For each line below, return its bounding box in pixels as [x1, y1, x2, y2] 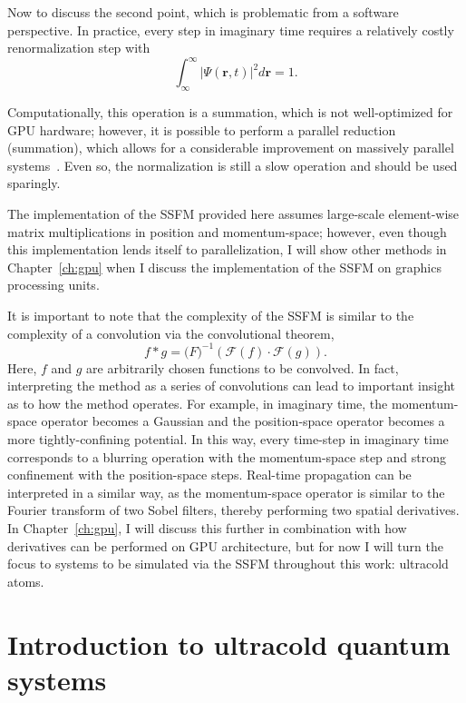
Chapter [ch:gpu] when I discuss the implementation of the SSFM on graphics [7, 257, 442, 276]
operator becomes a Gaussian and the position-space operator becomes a [41, 411, 445, 431]
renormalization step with [7, 38, 150, 57]
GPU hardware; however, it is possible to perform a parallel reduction [7, 120, 396, 139]
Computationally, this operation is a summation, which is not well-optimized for [7, 103, 453, 122]
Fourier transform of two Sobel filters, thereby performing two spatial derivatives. [7, 500, 460, 520]
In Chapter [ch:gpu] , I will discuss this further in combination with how [7, 519, 407, 538]
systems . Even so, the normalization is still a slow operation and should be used [7, 155, 458, 174]
